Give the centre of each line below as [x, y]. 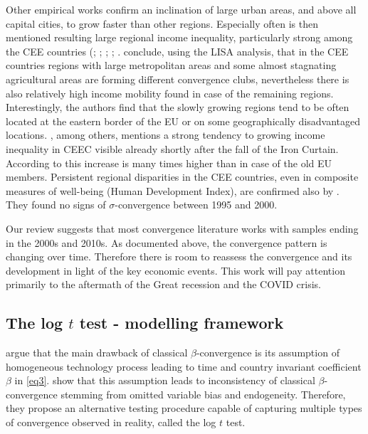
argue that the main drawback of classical [97, 353]
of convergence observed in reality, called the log [111, 422]
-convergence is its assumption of [268, 353]
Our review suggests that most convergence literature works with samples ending [182, 228]
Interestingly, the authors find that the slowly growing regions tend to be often [178, 107]
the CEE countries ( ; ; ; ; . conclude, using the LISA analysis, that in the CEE [177, 51]
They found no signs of [56, 205]
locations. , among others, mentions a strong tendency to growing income [165, 135]
